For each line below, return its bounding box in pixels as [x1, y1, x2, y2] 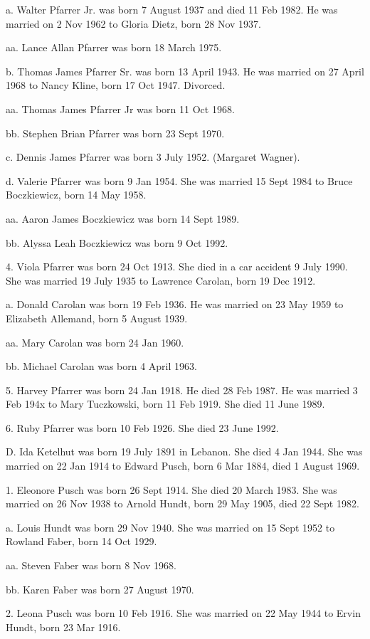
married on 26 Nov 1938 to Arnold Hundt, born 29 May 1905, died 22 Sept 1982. [6, 496, 359, 511]
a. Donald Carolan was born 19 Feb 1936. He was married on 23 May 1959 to [6, 297, 344, 312]
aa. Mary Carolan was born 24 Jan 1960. [6, 334, 184, 349]
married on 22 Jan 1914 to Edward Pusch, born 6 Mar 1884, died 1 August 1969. [6, 458, 360, 473]
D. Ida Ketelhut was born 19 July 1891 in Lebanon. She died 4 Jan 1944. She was [6, 444, 363, 459]
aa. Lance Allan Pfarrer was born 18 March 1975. [6, 40, 222, 55]
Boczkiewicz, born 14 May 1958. [6, 187, 147, 202]
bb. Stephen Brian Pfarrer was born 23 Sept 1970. [6, 125, 225, 140]
